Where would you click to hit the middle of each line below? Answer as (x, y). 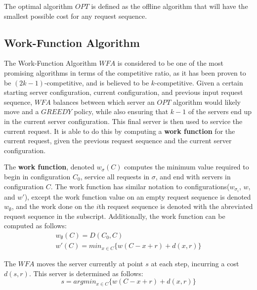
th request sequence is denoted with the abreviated (176, 206)
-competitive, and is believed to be (97, 82)
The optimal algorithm (39, 6)
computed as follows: (35, 226)
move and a (21, 111)
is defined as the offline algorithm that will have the (170, 6)
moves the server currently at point (90, 263)
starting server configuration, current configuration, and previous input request (124, 92)
